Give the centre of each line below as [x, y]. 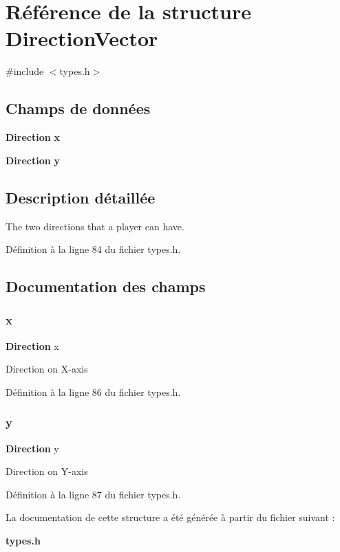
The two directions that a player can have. [95, 226]
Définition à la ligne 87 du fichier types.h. [93, 494]
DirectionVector [82, 38]
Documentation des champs [106, 286]
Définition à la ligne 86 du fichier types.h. [93, 391]
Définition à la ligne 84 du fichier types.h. [93, 249]
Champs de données [78, 108]
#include [25, 71]
